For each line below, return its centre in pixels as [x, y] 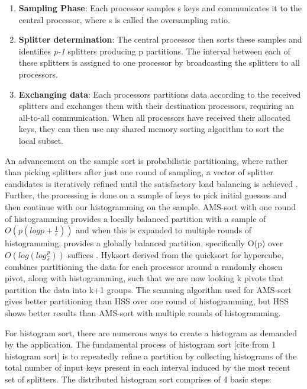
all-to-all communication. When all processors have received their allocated [154, 117]
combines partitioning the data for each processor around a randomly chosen [144, 266]
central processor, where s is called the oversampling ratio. [124, 19]
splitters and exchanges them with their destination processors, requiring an [156, 106]
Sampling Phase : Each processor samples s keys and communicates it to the [160, 8]
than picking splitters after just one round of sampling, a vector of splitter [139, 172]
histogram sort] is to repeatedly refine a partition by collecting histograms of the [151, 356]
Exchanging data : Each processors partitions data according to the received [160, 94]
